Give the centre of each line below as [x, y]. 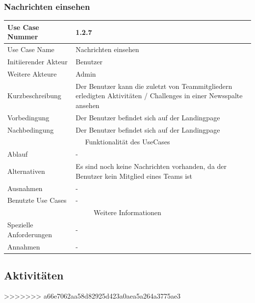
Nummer [23, 37]
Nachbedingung [31, 129]
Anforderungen [30, 234]
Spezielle [20, 225]
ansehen [88, 105]
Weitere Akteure [32, 73]
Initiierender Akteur [38, 61]
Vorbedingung [28, 117]
